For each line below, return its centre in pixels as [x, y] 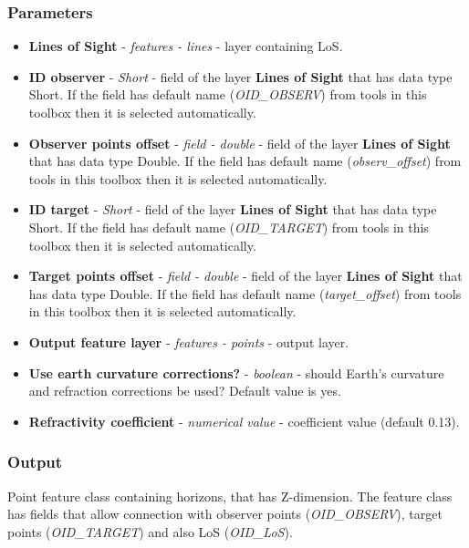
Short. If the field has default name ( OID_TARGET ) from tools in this [229, 227]
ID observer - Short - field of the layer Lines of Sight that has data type [240, 76]
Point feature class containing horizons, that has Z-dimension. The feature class [230, 496]
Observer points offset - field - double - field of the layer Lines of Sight [240, 143]
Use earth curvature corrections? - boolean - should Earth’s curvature [236, 372]
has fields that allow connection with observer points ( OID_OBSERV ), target [225, 514]
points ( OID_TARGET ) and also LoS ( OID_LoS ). [150, 531]
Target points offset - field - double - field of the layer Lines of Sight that [245, 276]
